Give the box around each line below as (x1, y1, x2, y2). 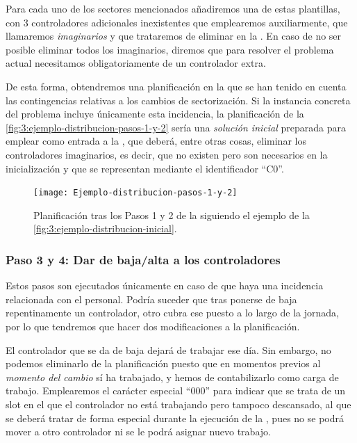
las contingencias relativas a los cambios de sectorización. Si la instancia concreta (6, 92, 351, 107)
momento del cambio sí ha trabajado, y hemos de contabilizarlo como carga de (6, 369, 339, 384)
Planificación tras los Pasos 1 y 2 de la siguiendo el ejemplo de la (33, 207, 310, 222)
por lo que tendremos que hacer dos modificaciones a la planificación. (6, 319, 300, 333)
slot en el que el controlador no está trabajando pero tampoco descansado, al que (6, 396, 351, 411)
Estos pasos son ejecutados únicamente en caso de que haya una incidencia (6, 278, 324, 293)
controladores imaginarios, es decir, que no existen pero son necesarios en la (6, 147, 328, 161)
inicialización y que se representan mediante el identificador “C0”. (6, 161, 284, 175)
